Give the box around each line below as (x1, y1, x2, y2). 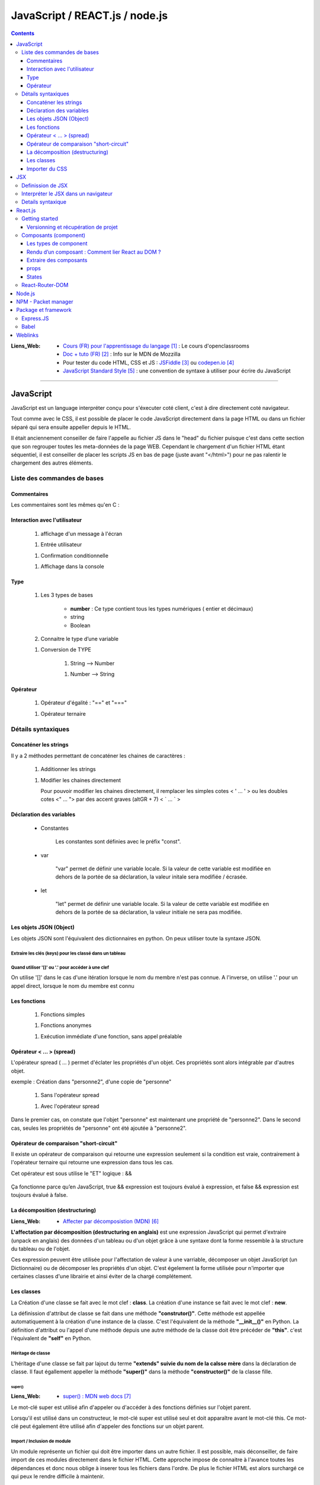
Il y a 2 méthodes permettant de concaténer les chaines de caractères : (11, 752, 186, 759)
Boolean (70, 621, 91, 629)
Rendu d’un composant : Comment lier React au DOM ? (27, 248, 161, 255)
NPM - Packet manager (16, 298, 73, 305)
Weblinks (16, 331, 39, 339)
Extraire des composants (27, 257, 88, 264)
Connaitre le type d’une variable (40, 635, 119, 642)
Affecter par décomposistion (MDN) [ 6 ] (63, 1218, 159, 1225)
